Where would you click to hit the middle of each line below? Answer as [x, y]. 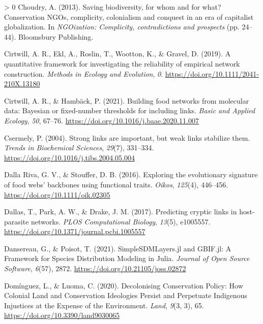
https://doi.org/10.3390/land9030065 [62, 315]
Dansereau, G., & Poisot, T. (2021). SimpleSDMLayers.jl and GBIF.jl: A [118, 248]
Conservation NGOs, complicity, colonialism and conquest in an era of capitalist [129, 17]
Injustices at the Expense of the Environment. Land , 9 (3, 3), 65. [104, 305]
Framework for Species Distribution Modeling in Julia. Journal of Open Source [127, 258]
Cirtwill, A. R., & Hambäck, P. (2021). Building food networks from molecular [127, 100]
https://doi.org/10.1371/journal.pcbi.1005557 [75, 231]
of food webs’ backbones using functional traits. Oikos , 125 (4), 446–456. [116, 184]
